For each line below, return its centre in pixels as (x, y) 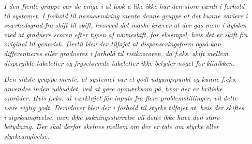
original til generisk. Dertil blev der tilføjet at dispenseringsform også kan (112, 44)
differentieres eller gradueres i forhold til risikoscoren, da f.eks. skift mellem (116, 53)
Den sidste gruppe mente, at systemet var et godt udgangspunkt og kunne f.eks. (120, 79)
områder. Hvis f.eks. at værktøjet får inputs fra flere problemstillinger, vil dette (121, 98)
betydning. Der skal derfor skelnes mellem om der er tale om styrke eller (111, 126)
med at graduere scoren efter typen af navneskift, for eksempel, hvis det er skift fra (126, 34)
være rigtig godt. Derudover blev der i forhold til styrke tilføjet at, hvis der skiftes (124, 107)
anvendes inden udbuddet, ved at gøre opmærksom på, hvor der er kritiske (113, 88)
